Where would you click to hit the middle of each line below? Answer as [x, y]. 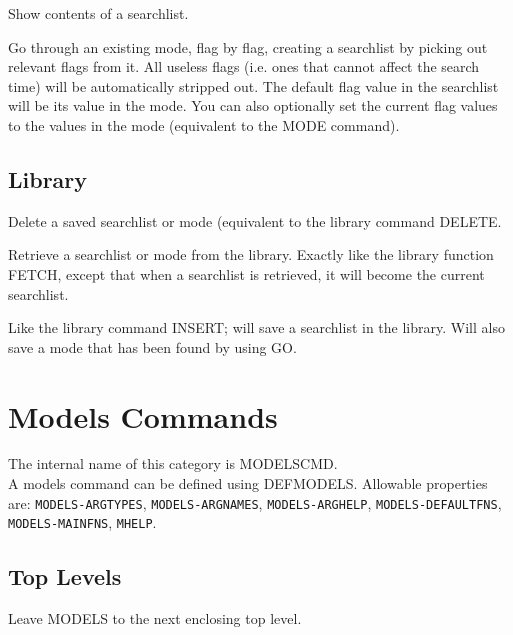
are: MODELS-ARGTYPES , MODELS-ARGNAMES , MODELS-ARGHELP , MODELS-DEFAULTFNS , [255, 502]
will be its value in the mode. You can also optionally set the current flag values [253, 105]
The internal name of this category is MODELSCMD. [173, 463]
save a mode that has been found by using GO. [152, 346]
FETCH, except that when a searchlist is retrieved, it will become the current [246, 273]
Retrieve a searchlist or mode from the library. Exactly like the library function [251, 254]
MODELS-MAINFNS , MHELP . [82, 522]
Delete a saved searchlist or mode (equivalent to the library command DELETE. [255, 220]
